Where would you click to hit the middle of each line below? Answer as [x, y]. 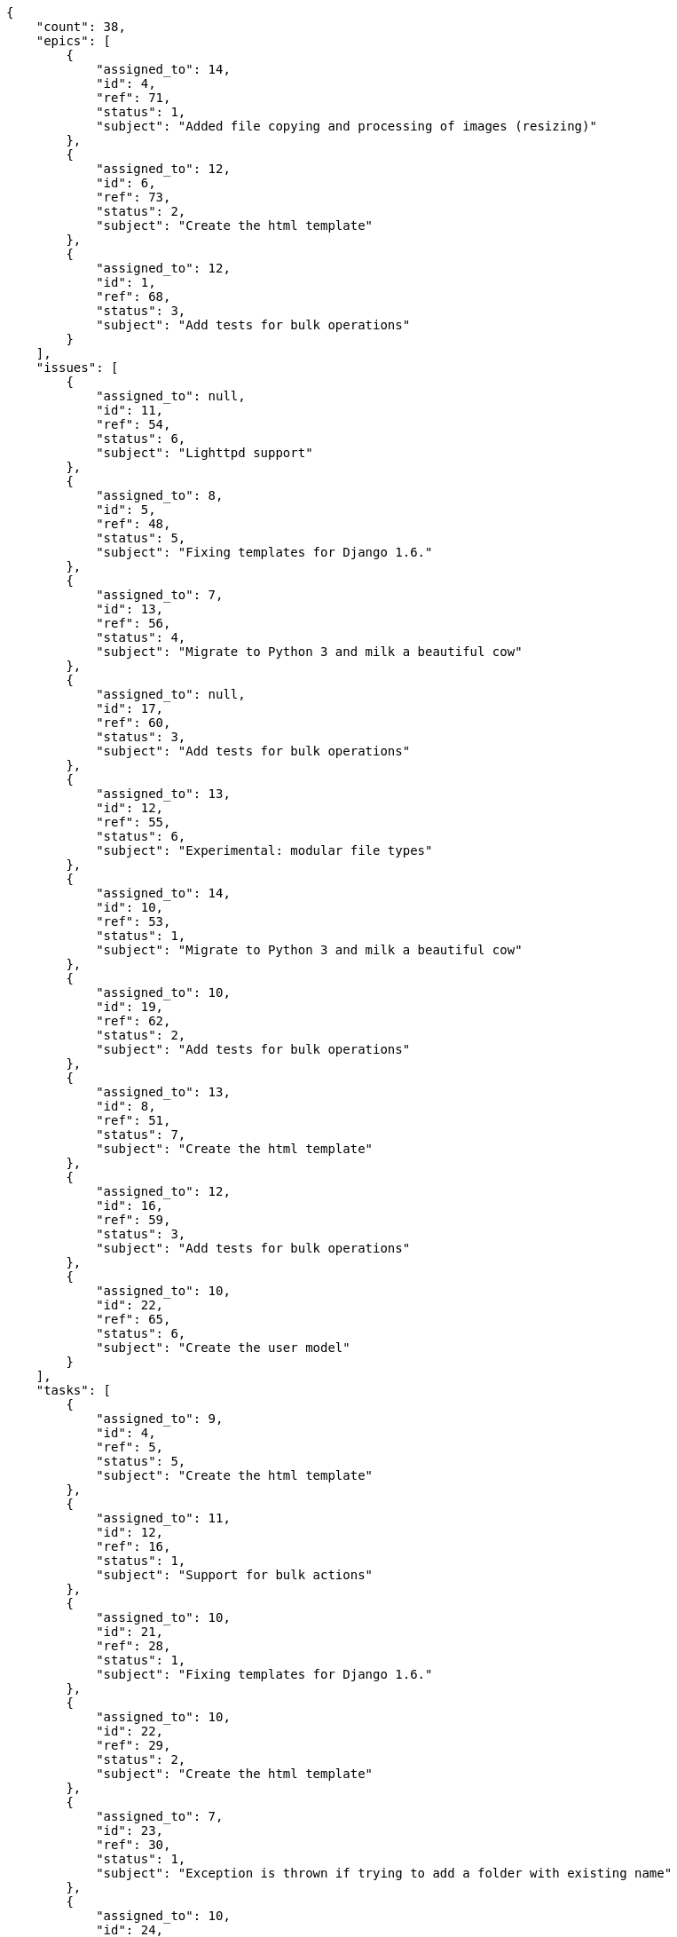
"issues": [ [77, 368]
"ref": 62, [134, 1021]
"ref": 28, [134, 1646]
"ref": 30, [134, 1845]
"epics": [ [74, 41]
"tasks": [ [74, 1390]
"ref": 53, [134, 921]
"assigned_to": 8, [160, 495]
